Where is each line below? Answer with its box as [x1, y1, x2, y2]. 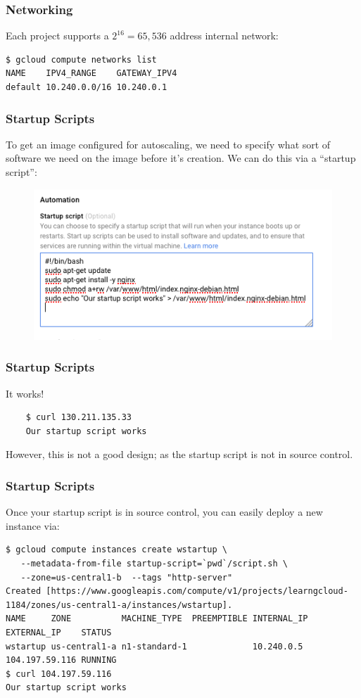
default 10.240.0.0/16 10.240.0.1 [6, 82, 167, 92]
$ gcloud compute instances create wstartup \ [6, 545, 227, 555]
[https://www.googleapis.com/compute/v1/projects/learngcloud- [46, 586, 348, 597]
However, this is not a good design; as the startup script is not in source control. [6, 447, 353, 462]
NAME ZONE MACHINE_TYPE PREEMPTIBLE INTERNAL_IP [6, 614, 308, 624]
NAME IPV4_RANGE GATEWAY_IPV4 [6, 68, 177, 79]
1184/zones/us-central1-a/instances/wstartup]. [6, 599, 233, 610]
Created [6, 586, 42, 597]
